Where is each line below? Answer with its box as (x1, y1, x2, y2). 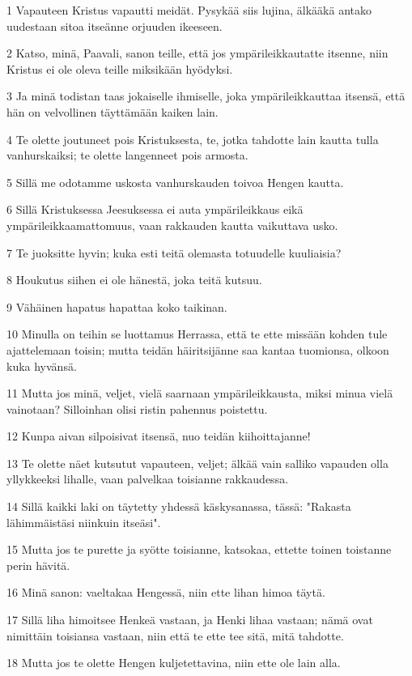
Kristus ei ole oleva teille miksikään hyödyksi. (6, 60, 233, 77)
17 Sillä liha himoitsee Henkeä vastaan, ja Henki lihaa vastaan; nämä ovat (6, 611, 373, 628)
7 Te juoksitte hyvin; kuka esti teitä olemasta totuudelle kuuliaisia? (6, 244, 342, 261)
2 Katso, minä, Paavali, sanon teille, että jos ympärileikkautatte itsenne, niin (6, 45, 389, 62)
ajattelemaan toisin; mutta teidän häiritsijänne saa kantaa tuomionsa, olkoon (6, 341, 389, 358)
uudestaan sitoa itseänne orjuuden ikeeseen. (6, 17, 223, 34)
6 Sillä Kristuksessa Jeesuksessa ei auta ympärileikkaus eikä (6, 201, 304, 218)
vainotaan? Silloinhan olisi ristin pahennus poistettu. (6, 400, 268, 417)
